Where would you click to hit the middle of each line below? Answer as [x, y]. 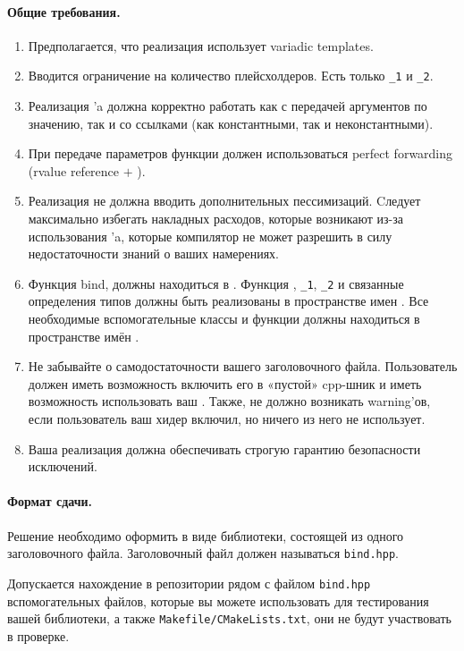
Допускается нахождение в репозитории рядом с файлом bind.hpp [189, 583]
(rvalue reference [74, 170]
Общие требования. [64, 11]
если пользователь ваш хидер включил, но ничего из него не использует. [227, 419]
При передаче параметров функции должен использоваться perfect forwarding [240, 153]
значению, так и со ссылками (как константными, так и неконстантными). [231, 123]
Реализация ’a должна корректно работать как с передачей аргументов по [228, 106]
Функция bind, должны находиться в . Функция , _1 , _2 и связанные [216, 283]
